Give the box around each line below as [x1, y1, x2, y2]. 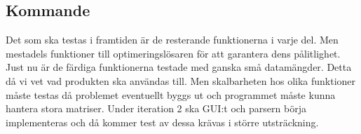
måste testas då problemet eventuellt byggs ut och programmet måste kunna [6, 87, 336, 102]
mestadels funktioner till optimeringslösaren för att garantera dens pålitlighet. [6, 46, 341, 60]
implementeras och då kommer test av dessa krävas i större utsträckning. [6, 114, 319, 129]
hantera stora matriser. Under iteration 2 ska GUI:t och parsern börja [6, 101, 306, 116]
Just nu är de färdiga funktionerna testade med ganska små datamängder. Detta [6, 60, 352, 74]
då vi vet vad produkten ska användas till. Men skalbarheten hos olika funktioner [6, 73, 356, 88]
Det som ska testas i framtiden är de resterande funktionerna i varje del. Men [6, 32, 339, 47]
